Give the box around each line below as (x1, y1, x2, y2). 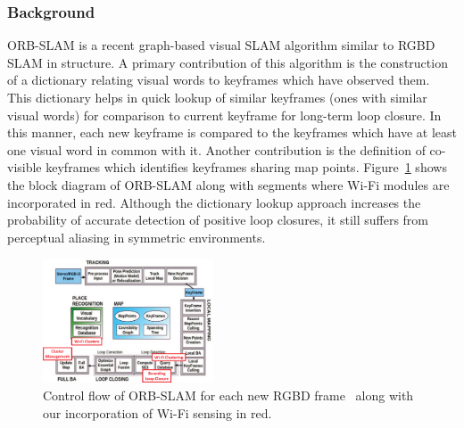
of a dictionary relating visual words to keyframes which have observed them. (7, 70, 430, 89)
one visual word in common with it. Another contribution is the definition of (7, 140, 426, 159)
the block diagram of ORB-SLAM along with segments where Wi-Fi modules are (7, 175, 450, 193)
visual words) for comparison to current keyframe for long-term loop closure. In (7, 105, 442, 124)
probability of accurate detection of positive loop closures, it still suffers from (7, 210, 428, 229)
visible (7, 158, 42, 177)
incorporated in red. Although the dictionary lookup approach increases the (7, 193, 421, 211)
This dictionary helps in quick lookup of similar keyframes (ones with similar (7, 88, 427, 106)
